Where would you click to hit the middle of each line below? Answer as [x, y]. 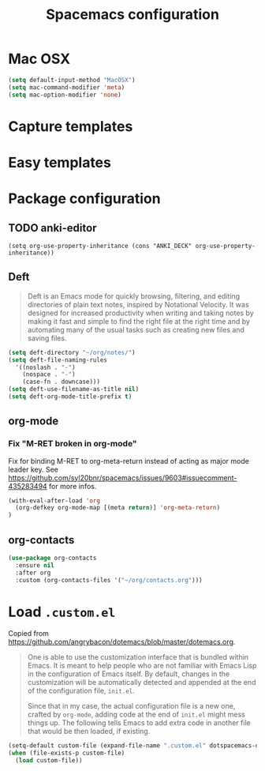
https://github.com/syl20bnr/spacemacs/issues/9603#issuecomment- [123, 478]
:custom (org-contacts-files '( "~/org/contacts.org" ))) [109, 580]
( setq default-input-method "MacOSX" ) [72, 80]
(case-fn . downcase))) [62, 382]
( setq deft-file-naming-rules [58, 360]
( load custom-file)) [49, 761]
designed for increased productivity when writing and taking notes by [140, 313]
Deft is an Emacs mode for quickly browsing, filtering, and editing [134, 296]
